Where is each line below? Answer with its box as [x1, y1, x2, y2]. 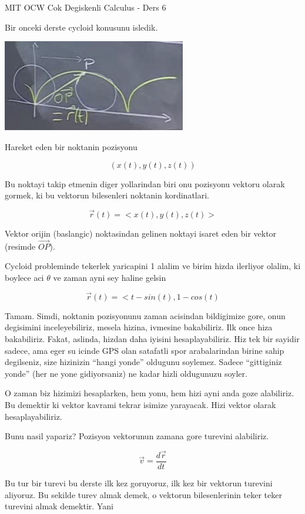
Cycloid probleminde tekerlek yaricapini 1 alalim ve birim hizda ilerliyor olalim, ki [5, 260, 301, 272]
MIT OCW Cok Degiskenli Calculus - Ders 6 [5, 1, 166, 13]
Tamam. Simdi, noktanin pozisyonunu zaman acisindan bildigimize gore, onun [5, 309, 286, 321]
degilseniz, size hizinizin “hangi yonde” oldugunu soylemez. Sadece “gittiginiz [5, 356, 282, 368]
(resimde [5, 240, 36, 252]
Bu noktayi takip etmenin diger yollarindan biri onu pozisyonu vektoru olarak [5, 177, 285, 190]
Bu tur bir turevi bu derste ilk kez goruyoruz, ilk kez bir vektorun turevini [5, 476, 273, 489]
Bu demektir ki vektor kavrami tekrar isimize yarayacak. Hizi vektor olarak [5, 398, 276, 410]
